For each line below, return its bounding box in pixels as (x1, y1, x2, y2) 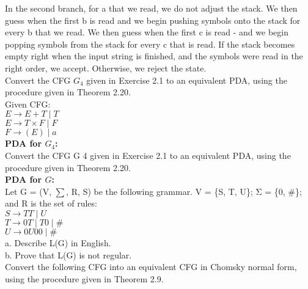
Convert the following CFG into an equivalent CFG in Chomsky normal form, (5, 260, 297, 273)
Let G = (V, (5, 185, 52, 197)
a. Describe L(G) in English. (5, 236, 111, 249)
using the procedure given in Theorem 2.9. (5, 272, 164, 285)
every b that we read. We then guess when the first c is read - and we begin (5, 26, 288, 38)
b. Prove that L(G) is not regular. (5, 248, 132, 261)
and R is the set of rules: (5, 197, 97, 210)
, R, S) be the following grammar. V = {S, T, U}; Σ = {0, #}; (66, 185, 302, 197)
